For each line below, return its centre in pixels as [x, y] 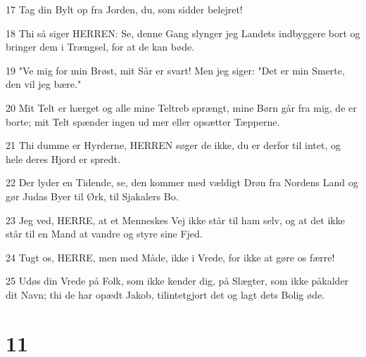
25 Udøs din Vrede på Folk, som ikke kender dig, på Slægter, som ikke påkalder [177, 281]
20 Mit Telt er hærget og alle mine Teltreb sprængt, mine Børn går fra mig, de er [181, 107]
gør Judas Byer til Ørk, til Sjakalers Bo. [92, 196]
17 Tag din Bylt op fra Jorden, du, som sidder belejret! [124, 9]
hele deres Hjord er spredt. [63, 158]
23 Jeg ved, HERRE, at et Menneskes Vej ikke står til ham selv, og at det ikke [175, 220]
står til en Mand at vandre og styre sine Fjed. [104, 234]
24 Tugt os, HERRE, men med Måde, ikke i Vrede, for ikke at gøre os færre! [170, 257]
